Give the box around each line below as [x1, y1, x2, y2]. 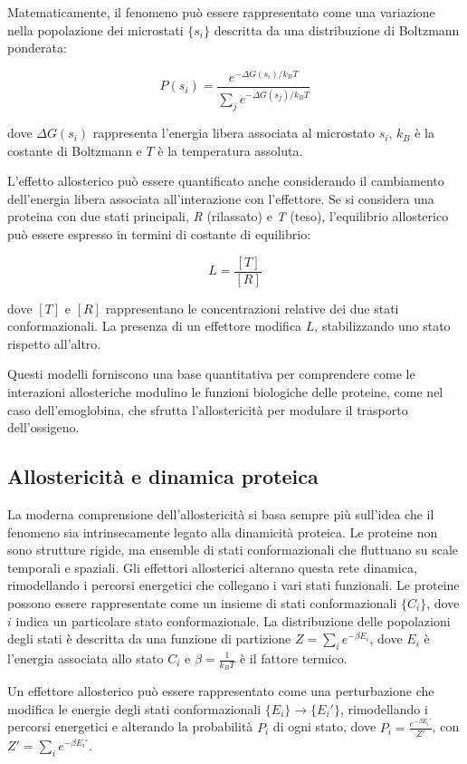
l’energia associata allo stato [7, 649, 164, 667]
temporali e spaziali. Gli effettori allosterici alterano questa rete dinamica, [7, 557, 417, 576]
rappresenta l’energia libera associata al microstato [92, 123, 376, 142]
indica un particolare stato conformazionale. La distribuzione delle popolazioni [15, 611, 451, 630]
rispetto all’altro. [7, 334, 101, 353]
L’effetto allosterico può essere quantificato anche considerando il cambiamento [7, 171, 444, 190]
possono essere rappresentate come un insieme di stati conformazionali [7, 594, 397, 613]
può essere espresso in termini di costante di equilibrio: [7, 225, 311, 244]
